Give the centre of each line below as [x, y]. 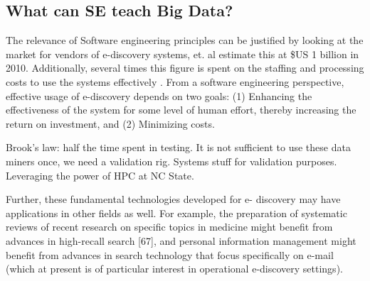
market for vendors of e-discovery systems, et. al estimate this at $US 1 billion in [183, 54]
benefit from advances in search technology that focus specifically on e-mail [170, 254]
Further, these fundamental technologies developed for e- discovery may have [173, 199]
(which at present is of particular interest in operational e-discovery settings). [174, 269]
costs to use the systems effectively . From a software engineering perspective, [175, 81]
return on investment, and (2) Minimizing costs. [110, 123]
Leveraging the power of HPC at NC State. [100, 175]
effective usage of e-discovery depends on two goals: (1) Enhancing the [159, 95]
